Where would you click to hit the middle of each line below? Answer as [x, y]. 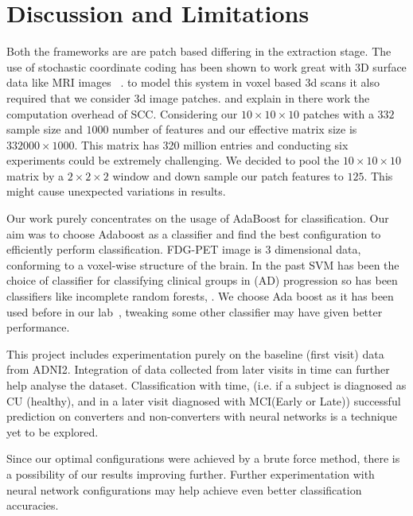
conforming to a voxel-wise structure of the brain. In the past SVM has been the [203, 264]
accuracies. [33, 505]
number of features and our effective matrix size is [235, 129]
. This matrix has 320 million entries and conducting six [211, 144]
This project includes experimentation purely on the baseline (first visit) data [195, 353]
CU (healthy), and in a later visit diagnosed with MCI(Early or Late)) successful [204, 400]
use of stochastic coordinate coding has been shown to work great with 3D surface [206, 66]
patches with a [338, 113]
